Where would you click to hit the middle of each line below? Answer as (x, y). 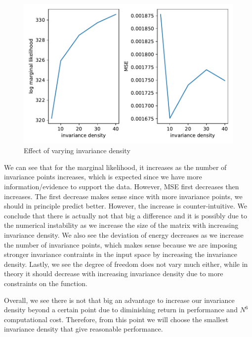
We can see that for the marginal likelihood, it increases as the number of (115, 167)
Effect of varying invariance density (77, 150)
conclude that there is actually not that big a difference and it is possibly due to (126, 215)
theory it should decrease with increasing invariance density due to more (114, 274)
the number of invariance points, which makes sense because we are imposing (121, 244)
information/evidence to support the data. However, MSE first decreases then (122, 187)
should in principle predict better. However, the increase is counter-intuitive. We (126, 206)
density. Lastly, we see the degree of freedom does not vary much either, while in (126, 264)
